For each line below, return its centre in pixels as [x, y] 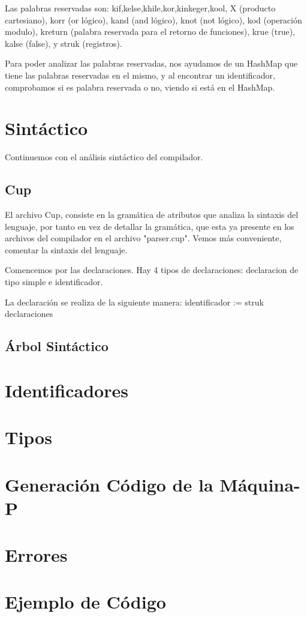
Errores [36, 555]
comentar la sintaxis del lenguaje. [66, 249]
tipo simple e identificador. [54, 282]
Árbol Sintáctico [57, 346]
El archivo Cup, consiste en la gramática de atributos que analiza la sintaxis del [152, 215]
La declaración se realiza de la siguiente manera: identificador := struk [134, 302]
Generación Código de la [109, 484]
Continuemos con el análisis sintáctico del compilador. [104, 157]
